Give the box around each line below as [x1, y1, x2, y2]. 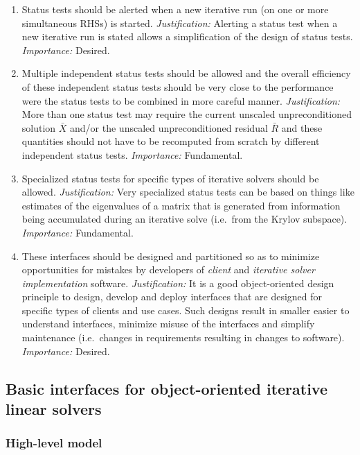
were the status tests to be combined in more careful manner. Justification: [21, 93, 341, 108]
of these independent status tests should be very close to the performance [21, 79, 334, 94]
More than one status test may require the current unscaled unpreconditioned [21, 107, 352, 121]
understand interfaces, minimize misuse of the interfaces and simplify [21, 316, 315, 331]
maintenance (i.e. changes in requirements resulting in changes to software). [21, 330, 345, 345]
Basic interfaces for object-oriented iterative [6, 377, 328, 399]
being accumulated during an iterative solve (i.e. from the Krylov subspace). [21, 212, 348, 226]
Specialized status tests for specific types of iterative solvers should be [21, 171, 319, 185]
